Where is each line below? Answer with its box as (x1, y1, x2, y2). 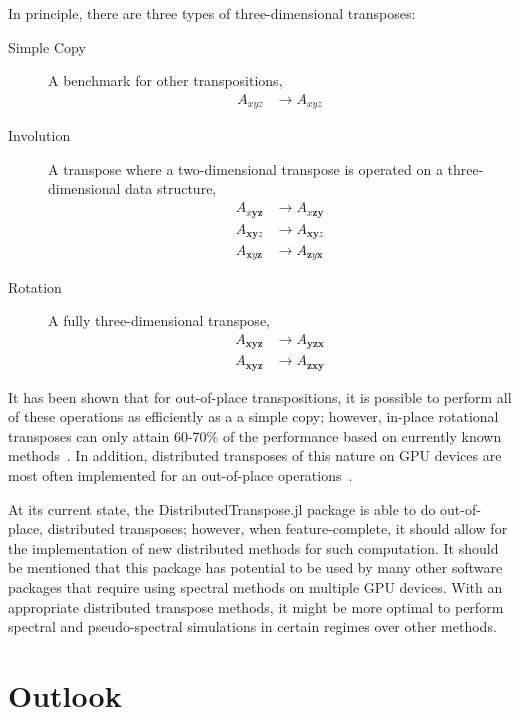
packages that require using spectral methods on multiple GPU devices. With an (8, 577, 503, 597)
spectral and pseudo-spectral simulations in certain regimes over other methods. (8, 616, 497, 637)
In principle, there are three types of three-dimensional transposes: (8, 3, 416, 23)
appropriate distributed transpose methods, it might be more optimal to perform (8, 596, 504, 617)
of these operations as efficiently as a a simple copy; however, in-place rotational (8, 406, 499, 427)
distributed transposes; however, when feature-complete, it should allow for (47, 518, 508, 539)
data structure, (125, 178, 217, 199)
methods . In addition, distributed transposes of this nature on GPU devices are (8, 445, 502, 466)
